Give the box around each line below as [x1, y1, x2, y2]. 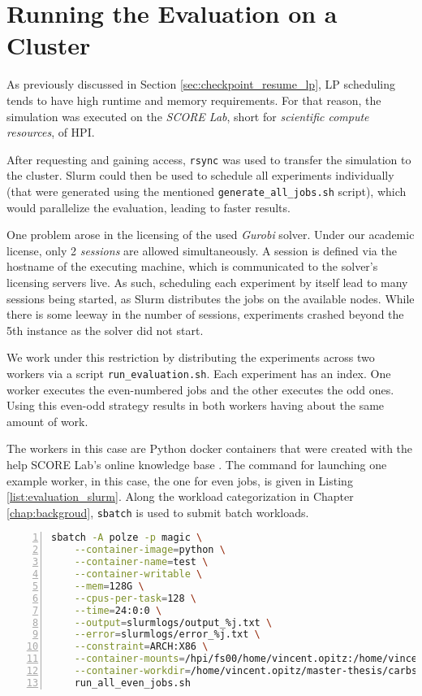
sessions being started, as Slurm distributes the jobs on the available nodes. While [6, 289, 415, 307]
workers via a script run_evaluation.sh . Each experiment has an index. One [6, 364, 391, 381]
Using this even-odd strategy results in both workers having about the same [6, 397, 385, 414]
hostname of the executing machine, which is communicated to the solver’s [6, 258, 378, 275]
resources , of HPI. [6, 124, 95, 141]
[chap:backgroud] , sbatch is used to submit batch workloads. [6, 503, 309, 520]
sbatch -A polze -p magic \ [51, 532, 203, 544]
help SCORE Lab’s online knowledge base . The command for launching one [6, 455, 387, 472]
